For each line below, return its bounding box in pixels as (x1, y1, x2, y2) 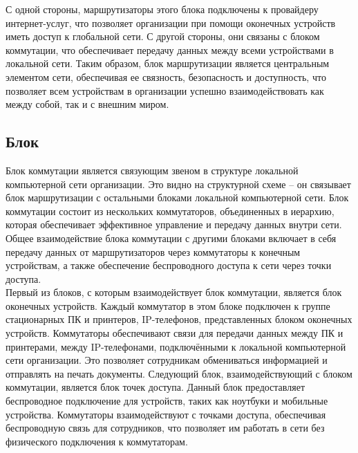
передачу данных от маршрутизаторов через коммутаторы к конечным (6, 244, 301, 259)
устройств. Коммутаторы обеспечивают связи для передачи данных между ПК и (6, 326, 343, 340)
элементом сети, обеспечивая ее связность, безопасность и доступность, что (6, 69, 326, 84)
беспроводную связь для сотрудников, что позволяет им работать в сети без (6, 420, 325, 435)
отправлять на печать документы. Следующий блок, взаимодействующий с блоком (6, 366, 352, 380)
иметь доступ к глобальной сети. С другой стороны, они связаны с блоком (6, 29, 320, 44)
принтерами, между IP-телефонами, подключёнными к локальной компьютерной (6, 339, 346, 353)
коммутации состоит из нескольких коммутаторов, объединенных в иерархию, (6, 203, 335, 218)
